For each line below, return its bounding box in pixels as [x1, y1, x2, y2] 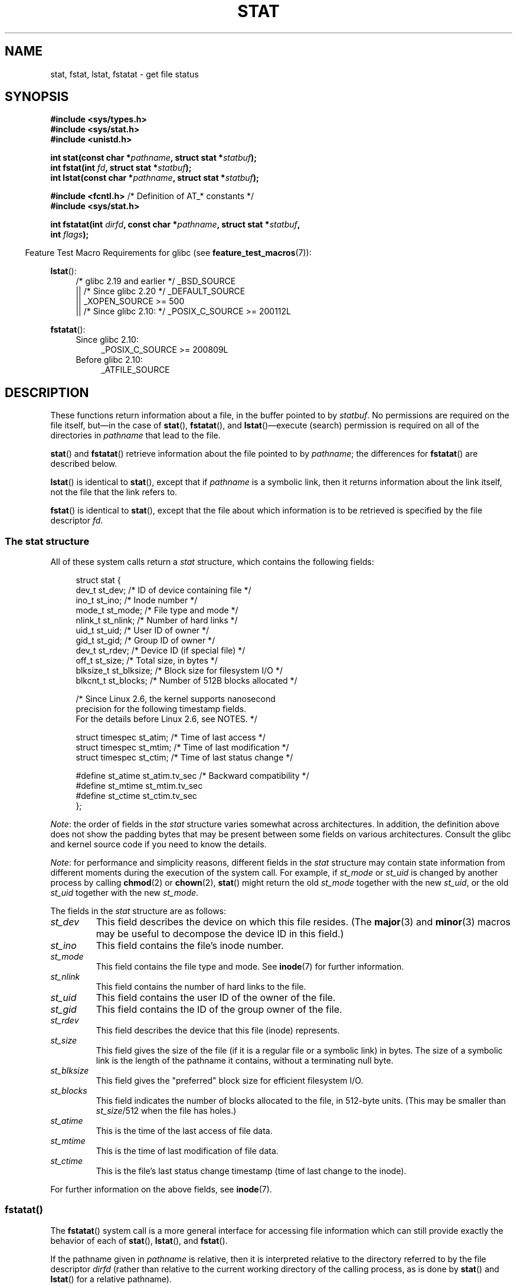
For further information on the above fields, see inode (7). [50, 1184, 272, 1195]
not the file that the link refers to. [50, 487, 178, 498]
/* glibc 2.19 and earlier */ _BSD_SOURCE [76, 276, 236, 287]
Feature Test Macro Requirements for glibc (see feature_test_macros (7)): [25, 248, 312, 258]
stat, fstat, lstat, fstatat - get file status [50, 69, 199, 79]
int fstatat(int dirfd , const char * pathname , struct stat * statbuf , [50, 219, 300, 230]
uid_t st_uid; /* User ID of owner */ [76, 625, 210, 636]
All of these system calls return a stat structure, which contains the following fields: [50, 557, 374, 567]
